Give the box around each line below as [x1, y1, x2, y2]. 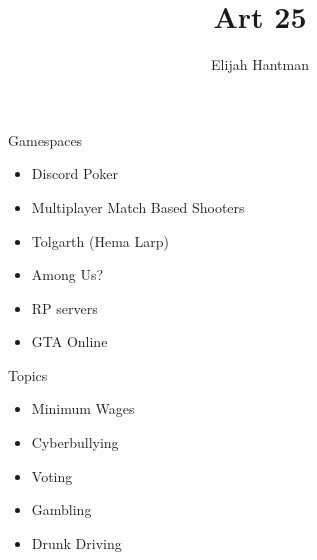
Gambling [31, 499, 92, 520]
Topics [8, 364, 48, 385]
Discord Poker [31, 163, 118, 184]
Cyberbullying [31, 432, 119, 453]
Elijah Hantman [211, 54, 309, 75]
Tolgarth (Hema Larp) [31, 230, 169, 251]
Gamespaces [8, 129, 83, 150]
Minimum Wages [31, 398, 135, 419]
